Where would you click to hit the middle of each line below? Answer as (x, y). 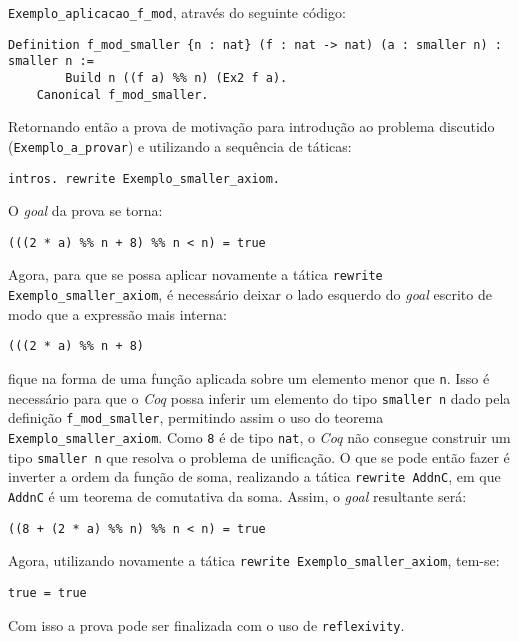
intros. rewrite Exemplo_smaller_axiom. (144, 178)
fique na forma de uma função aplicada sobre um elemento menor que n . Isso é (249, 378)
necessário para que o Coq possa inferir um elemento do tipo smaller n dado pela (259, 397)
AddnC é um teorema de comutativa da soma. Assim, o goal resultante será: (237, 495)
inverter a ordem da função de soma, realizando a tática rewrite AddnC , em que (254, 476)
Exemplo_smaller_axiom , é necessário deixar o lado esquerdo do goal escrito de (250, 294)
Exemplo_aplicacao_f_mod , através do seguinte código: (177, 12)
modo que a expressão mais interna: (117, 313)
